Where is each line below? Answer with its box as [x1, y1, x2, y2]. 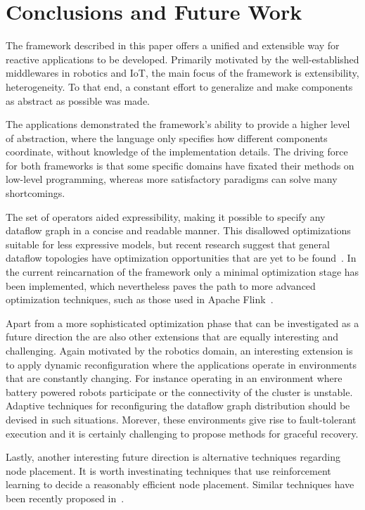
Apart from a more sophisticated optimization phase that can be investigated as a [6, 315, 359, 330]
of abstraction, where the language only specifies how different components [6, 130, 328, 145]
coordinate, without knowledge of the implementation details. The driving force [6, 144, 348, 159]
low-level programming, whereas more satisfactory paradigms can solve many [6, 172, 338, 186]
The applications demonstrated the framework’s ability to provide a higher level [6, 117, 350, 132]
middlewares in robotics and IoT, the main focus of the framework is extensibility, [6, 65, 359, 80]
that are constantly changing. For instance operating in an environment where [6, 371, 342, 385]
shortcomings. [6, 186, 65, 200]
